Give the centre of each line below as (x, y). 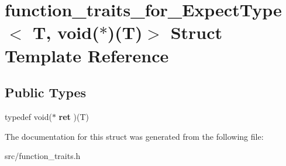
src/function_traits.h (43, 156)
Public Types (46, 92)
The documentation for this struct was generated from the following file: (134, 136)
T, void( (66, 32)
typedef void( (28, 116)
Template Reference (87, 55)
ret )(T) (74, 116)
